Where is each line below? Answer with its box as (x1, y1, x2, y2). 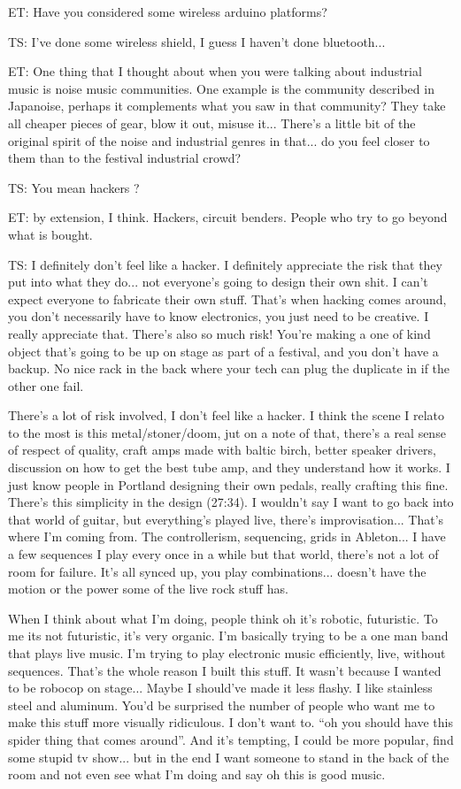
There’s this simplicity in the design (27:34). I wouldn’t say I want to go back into (8, 493, 454, 511)
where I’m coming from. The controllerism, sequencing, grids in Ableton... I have (8, 527, 446, 546)
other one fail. (8, 376, 84, 394)
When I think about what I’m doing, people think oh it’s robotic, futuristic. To (8, 609, 438, 627)
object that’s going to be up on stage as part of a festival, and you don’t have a (8, 341, 439, 360)
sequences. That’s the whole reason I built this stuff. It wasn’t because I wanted (8, 661, 442, 679)
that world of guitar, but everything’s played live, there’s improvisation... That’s (8, 509, 444, 528)
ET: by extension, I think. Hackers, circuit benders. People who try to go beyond (8, 208, 448, 226)
